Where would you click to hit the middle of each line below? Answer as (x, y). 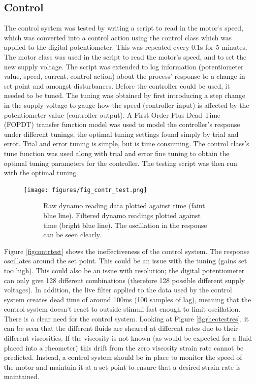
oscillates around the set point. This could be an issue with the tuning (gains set (126, 261)
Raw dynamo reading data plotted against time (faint (124, 206)
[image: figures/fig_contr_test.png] (85, 190)
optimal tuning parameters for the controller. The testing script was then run (121, 163)
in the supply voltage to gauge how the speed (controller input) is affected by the (127, 105)
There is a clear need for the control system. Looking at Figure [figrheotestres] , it (127, 318)
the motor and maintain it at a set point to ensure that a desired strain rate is (122, 367)
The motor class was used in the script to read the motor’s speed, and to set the (125, 56)
